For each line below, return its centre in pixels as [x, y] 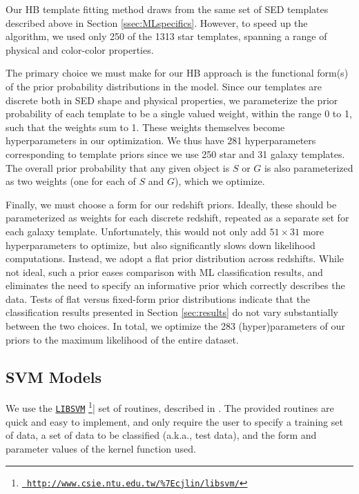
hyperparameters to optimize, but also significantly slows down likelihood [161, 245]
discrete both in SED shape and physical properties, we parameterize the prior [172, 100]
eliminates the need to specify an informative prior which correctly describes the [175, 285]
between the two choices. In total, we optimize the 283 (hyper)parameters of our [175, 326]
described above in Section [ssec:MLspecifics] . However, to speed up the [157, 22]
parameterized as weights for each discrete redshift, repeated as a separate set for [177, 218]
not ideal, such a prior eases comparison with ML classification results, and [164, 271]
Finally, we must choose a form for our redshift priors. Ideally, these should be [171, 204]
